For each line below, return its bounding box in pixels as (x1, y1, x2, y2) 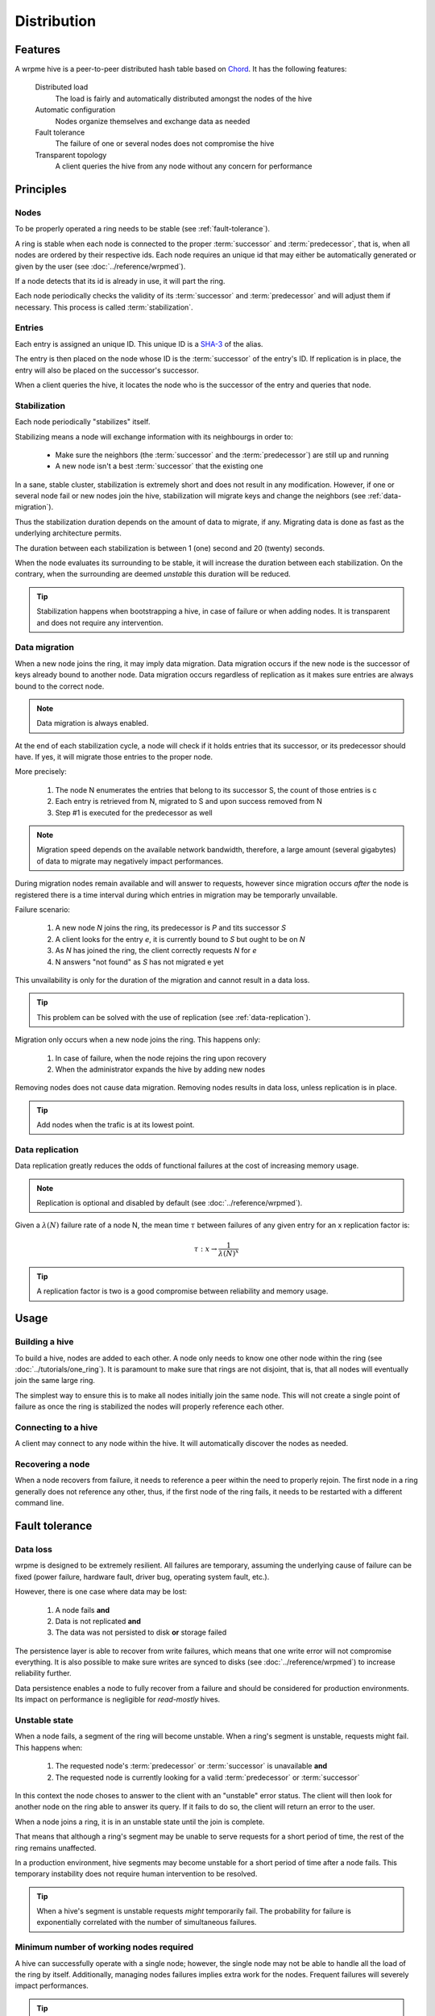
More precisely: (14, 767, 68, 777)
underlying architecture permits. (14, 528, 122, 538)
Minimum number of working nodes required (14, 1942, 194, 1953)
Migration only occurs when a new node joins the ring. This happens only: (14, 1035, 261, 1044)
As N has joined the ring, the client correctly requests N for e (55, 946, 257, 956)
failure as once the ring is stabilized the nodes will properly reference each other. (14, 1402, 284, 1411)
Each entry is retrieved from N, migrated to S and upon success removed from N (55, 797, 322, 806)
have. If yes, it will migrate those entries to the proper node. (14, 752, 213, 762)
